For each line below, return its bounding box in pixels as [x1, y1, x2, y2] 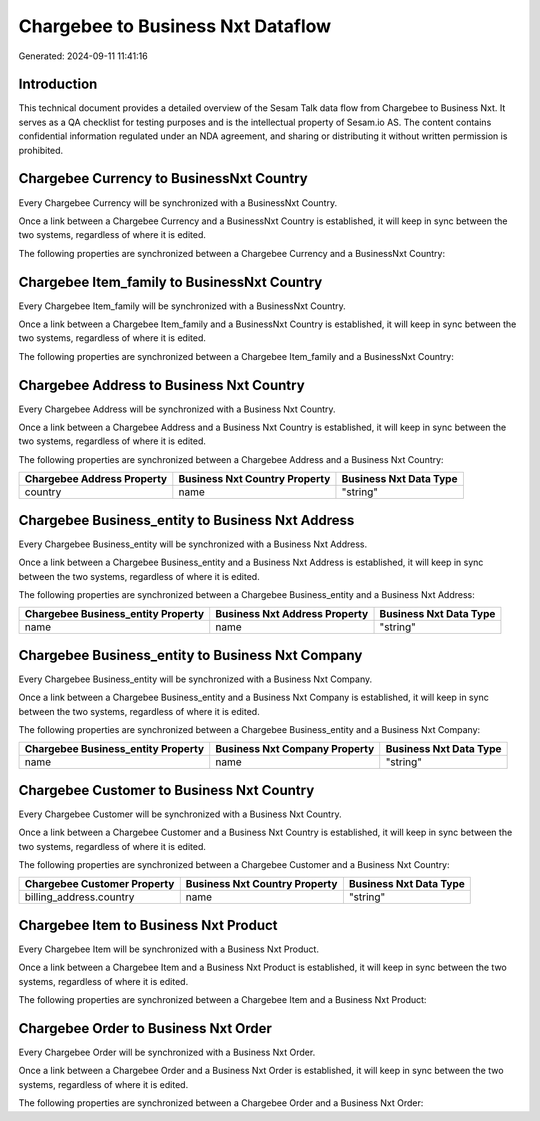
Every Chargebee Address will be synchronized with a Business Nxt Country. [18, 403, 336, 415]
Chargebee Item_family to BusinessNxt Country [18, 273, 323, 290]
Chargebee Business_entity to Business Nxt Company [18, 646, 363, 664]
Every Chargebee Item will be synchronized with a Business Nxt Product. [18, 943, 320, 955]
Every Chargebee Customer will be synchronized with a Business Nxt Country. [18, 808, 342, 820]
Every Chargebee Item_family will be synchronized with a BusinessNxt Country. [18, 300, 347, 312]
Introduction [18, 76, 98, 93]
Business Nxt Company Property [215, 742, 375, 756]
